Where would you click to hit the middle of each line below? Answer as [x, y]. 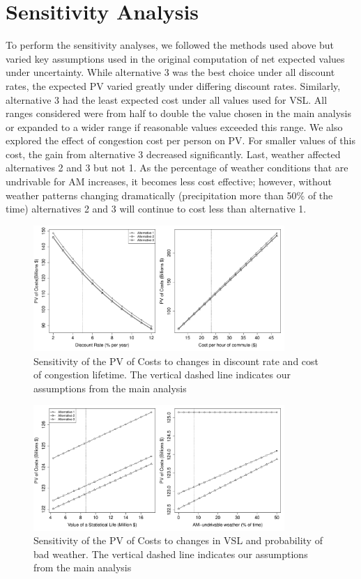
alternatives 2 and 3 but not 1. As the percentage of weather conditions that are [177, 168]
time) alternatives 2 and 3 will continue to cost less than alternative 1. [156, 209]
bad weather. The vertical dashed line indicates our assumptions [171, 554]
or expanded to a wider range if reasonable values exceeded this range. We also [174, 126]
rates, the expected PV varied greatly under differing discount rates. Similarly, [173, 85]
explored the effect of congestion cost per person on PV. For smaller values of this [180, 140]
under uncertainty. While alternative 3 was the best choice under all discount [170, 72]
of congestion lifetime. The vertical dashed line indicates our [162, 375]
